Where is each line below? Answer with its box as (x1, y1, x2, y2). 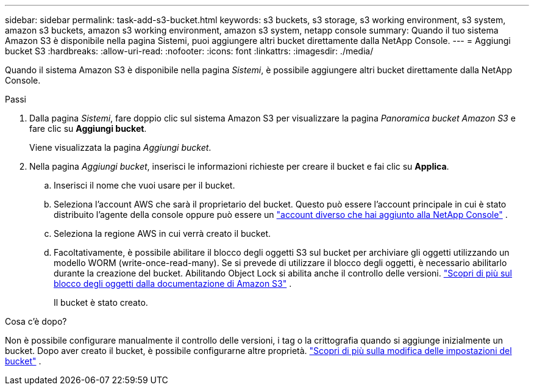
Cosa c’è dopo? (5, 316, 67, 327)
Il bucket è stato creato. (54, 297, 148, 308)
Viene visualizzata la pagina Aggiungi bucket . (29, 142, 212, 153)
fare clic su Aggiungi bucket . (29, 123, 147, 134)
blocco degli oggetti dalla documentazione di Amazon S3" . (54, 278, 292, 289)
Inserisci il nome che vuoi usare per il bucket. (54, 180, 235, 190)
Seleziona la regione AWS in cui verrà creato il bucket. (54, 228, 271, 239)
